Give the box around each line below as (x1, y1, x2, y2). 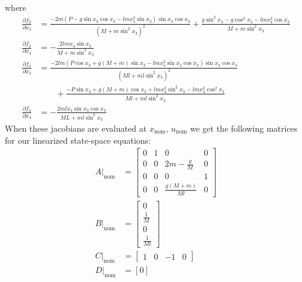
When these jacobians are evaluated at (5, 121, 147, 134)
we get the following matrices (190, 121, 298, 134)
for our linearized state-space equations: (5, 133, 151, 146)
